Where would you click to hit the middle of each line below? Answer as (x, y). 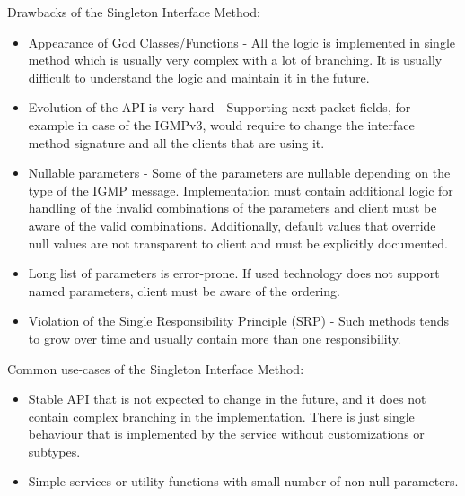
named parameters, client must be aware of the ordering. (184, 290)
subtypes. (54, 451)
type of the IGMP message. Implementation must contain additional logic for (241, 190)
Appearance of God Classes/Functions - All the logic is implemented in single (242, 42)
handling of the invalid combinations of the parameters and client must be (232, 208)
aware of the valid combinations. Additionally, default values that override (232, 225)
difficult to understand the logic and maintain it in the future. (199, 77)
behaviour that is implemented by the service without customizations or (226, 434)
